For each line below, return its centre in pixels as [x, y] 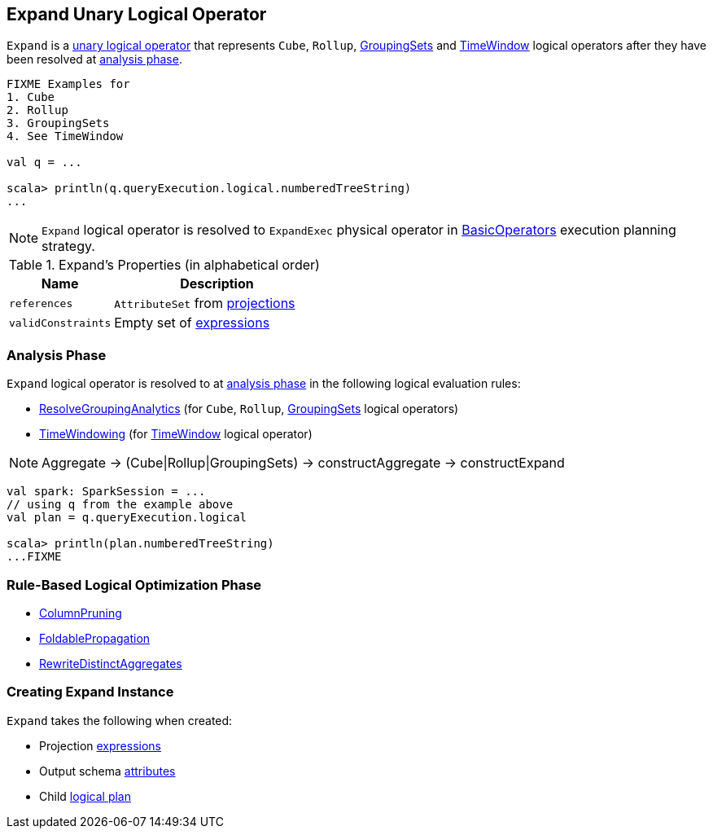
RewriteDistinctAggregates [111, 663]
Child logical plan [85, 796]
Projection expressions [100, 745]
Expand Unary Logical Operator [137, 14]
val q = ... [44, 163]
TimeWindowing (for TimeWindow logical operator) [176, 434]
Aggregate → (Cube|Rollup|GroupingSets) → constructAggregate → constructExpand [303, 463]
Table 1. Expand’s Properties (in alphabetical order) [164, 265]
